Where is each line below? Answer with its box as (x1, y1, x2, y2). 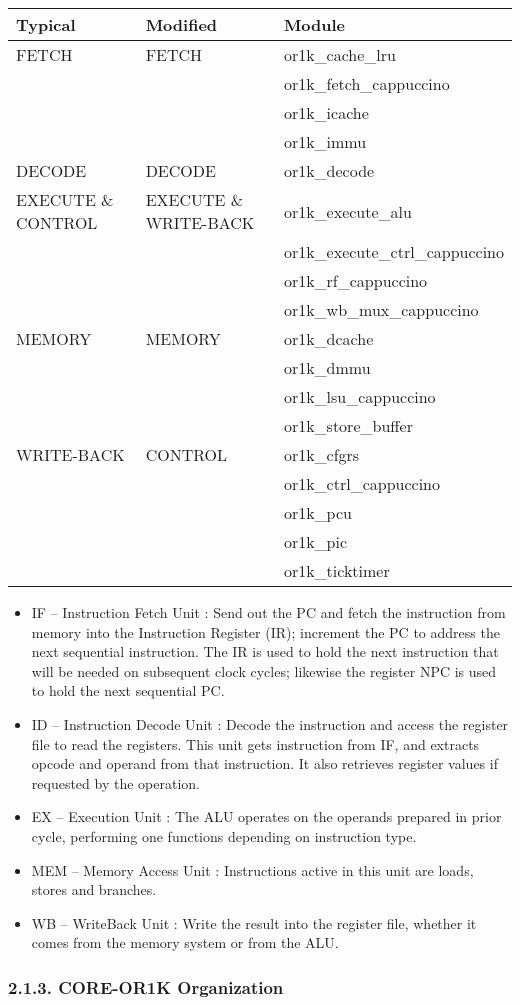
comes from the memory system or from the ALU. (31, 932, 339, 953)
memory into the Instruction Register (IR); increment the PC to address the (31, 621, 500, 642)
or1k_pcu (283, 501, 352, 524)
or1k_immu (283, 130, 367, 153)
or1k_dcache (283, 327, 374, 350)
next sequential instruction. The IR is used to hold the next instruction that (31, 641, 499, 662)
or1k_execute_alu (283, 199, 412, 223)
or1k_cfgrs (283, 443, 360, 466)
